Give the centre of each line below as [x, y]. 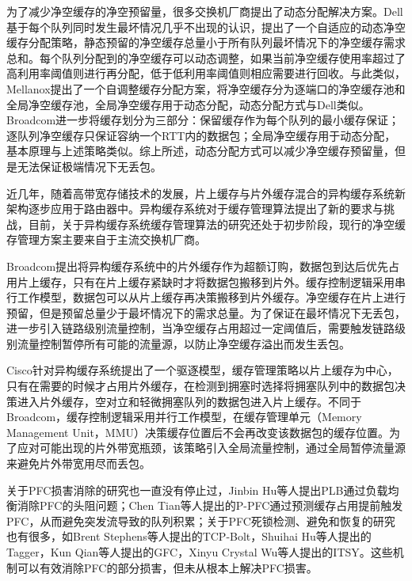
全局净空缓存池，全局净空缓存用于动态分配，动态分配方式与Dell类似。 [188, 104]
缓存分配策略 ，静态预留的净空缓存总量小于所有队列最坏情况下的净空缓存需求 [206, 42]
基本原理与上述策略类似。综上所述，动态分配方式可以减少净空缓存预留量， [200, 151]
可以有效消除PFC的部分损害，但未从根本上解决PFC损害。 [167, 567]
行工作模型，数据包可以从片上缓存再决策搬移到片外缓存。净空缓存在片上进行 [206, 297]
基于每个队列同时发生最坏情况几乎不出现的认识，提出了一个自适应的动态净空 [206, 27]
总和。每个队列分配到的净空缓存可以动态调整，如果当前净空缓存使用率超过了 [206, 57]
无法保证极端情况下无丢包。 [89, 166]
